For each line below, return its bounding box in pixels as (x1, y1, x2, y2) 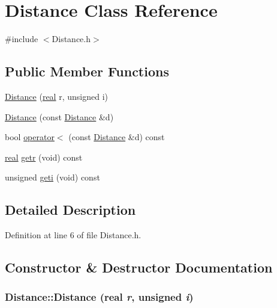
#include (5, 32, 38, 45)
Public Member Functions (5, 62, 169, 81)
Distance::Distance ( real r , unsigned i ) (5, 289, 194, 304)
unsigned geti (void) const (5, 171, 100, 183)
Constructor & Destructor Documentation (5, 258, 273, 277)
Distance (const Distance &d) (5, 110, 114, 123)
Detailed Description (5, 200, 136, 219)
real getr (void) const (5, 150, 83, 163)
